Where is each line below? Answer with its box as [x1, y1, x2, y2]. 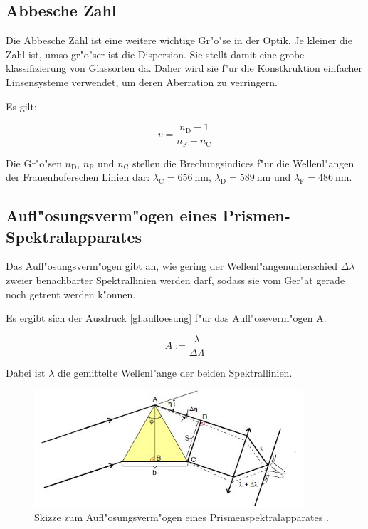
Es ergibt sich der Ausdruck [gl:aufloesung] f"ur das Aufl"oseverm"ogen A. [6, 310, 327, 325]
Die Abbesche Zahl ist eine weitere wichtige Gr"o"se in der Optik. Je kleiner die [6, 33, 352, 48]
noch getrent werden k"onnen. [6, 286, 136, 301]
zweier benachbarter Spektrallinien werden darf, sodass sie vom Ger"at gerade [6, 273, 345, 288]
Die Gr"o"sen [6, 155, 62, 170]
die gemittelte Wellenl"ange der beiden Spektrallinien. [58, 365, 293, 379]
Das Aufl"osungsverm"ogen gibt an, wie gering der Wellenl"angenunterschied [6, 258, 337, 273]
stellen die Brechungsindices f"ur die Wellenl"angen [132, 155, 354, 170]
